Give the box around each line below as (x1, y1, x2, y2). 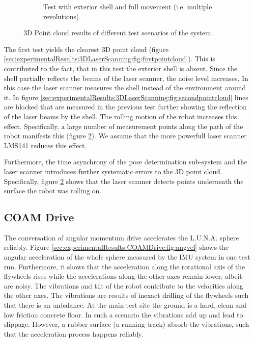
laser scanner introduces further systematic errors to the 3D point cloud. (4, 166, 222, 176)
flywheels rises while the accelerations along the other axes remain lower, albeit (4, 271, 242, 281)
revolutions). (43, 11, 81, 21)
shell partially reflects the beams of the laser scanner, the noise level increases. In (4, 73, 248, 83)
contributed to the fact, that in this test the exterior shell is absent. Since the (4, 63, 237, 73)
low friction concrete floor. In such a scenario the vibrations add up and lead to (4, 309, 243, 319)
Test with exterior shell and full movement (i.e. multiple (43, 1, 212, 11)
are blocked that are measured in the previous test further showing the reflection (4, 102, 247, 112)
